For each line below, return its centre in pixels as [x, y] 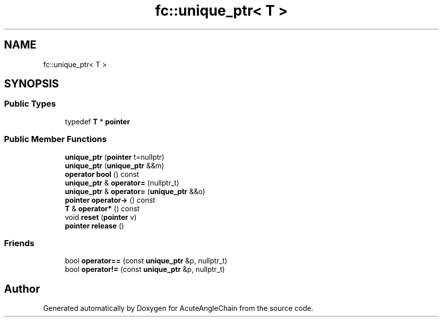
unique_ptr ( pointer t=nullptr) [115, 157]
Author [22, 289]
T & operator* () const [102, 208]
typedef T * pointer [97, 121]
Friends [19, 243]
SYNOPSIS [32, 84]
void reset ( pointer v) [101, 217]
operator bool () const [102, 174]
